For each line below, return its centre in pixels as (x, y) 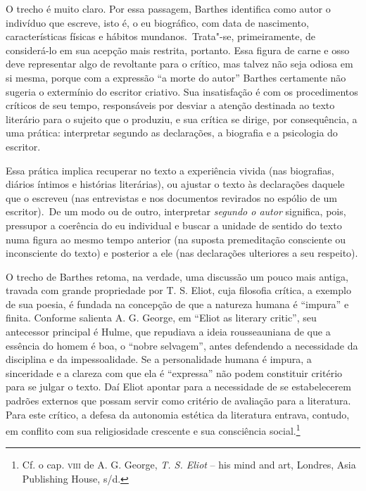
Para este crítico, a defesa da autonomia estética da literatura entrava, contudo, (178, 414)
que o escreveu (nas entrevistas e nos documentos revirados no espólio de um (171, 197)
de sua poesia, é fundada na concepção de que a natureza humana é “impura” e (177, 304)
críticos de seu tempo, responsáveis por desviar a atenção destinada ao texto (170, 105)
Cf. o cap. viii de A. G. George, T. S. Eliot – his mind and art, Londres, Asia (189, 465)
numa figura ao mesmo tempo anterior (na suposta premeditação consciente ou (176, 239)
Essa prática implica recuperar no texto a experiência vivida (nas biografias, (170, 170)
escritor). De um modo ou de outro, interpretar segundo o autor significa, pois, (176, 211)
